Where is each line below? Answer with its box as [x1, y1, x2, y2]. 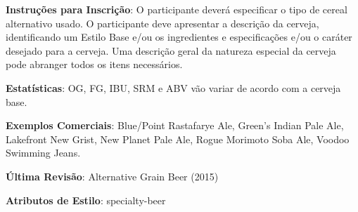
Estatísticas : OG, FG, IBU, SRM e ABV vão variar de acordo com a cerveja [6, 80, 341, 95]
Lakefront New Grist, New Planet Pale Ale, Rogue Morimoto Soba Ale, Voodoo [6, 131, 350, 146]
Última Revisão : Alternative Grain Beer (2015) [6, 168, 219, 183]
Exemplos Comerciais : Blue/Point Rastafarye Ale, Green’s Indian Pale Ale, [6, 118, 344, 133]
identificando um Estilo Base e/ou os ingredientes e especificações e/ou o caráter [6, 29, 352, 44]
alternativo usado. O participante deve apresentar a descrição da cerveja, [6, 15, 319, 30]
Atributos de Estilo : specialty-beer [6, 192, 166, 207]
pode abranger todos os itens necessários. [6, 57, 183, 72]
